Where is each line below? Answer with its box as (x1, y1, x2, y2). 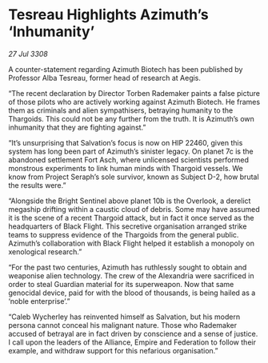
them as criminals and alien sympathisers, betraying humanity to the (8, 106, 234, 115)
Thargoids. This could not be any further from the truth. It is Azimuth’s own (8, 114, 254, 123)
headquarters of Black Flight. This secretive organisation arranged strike (8, 221, 247, 231)
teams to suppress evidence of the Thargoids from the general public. (8, 229, 239, 239)
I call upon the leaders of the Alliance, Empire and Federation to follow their (8, 337, 256, 347)
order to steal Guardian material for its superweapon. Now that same (8, 279, 234, 289)
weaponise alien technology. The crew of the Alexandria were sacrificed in (8, 270, 254, 281)
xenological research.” (8, 246, 82, 257)
